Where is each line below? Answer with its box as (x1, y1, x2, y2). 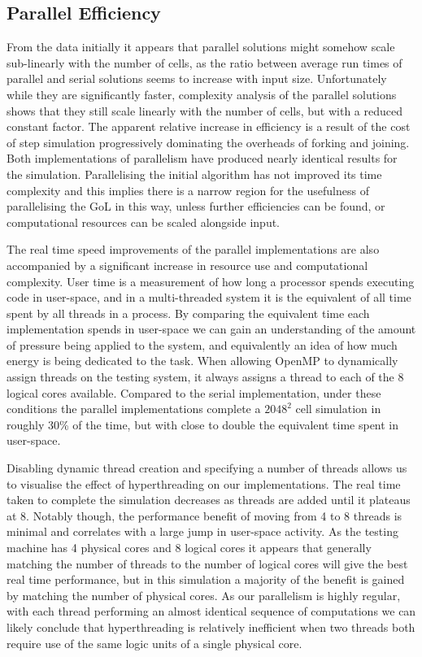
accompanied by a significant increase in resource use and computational (7, 256, 368, 273)
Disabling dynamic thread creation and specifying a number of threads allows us (7, 459, 407, 476)
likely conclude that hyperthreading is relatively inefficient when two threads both (7, 618, 415, 635)
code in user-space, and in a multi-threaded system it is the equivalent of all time (7, 289, 411, 306)
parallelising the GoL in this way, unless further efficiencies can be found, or (7, 198, 385, 215)
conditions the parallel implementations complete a (7, 400, 261, 417)
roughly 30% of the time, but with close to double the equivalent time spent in (7, 416, 399, 433)
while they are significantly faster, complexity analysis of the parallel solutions (7, 85, 397, 102)
